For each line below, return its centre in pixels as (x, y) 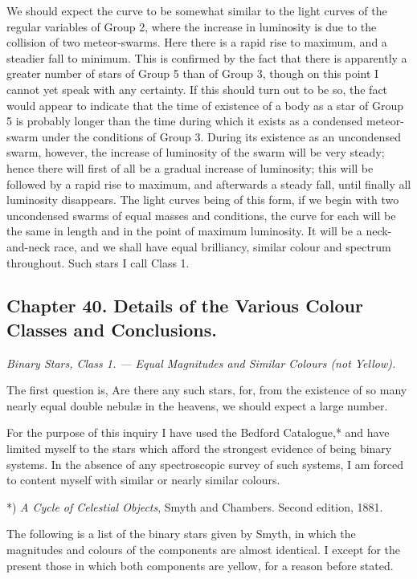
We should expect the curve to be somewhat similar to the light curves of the (197, 10)
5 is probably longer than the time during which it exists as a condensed (185, 121)
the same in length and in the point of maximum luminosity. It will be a (184, 231)
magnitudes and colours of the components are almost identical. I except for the (204, 550)
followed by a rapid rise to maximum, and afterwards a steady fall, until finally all (209, 183)
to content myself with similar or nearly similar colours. (143, 480)
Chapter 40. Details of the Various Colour (185, 306)
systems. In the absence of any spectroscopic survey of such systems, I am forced (205, 464)
